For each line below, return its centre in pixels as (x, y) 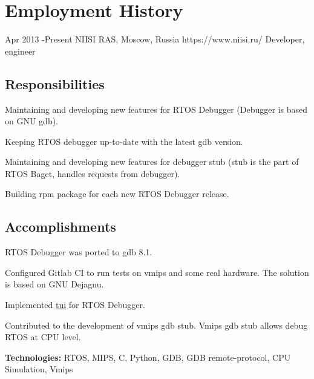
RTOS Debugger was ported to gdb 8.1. (79, 252)
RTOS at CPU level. (43, 337)
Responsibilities (55, 83)
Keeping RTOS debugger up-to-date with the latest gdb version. (124, 141)
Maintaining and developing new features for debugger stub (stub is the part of (152, 162)
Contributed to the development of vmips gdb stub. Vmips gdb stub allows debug (156, 325)
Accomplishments (61, 226)
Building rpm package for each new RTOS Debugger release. (117, 194)
